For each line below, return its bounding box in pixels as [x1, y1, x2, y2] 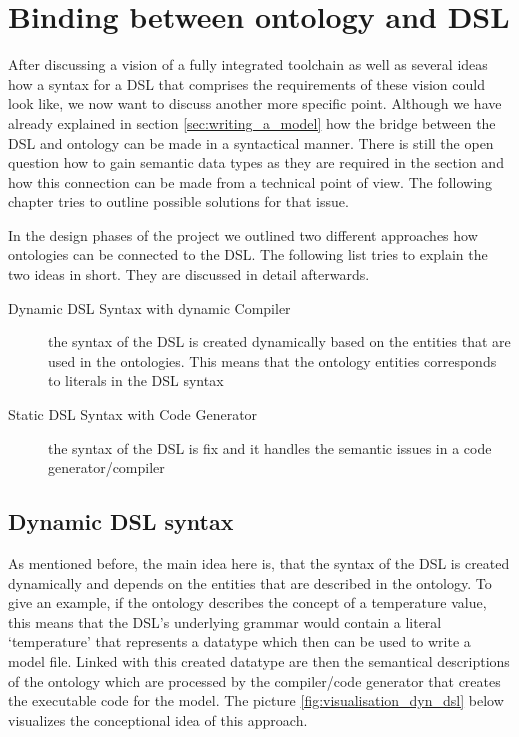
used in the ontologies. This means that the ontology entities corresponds [48, 350, 497, 371]
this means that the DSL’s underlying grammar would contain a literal [8, 611, 442, 632]
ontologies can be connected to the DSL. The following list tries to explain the [8, 244, 488, 265]
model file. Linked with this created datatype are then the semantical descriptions [8, 650, 510, 671]
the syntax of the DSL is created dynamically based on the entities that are [48, 331, 511, 352]
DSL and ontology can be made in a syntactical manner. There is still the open [8, 132, 494, 153]
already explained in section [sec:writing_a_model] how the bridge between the [8, 112, 496, 133]
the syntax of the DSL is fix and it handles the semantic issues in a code [48, 437, 492, 458]
